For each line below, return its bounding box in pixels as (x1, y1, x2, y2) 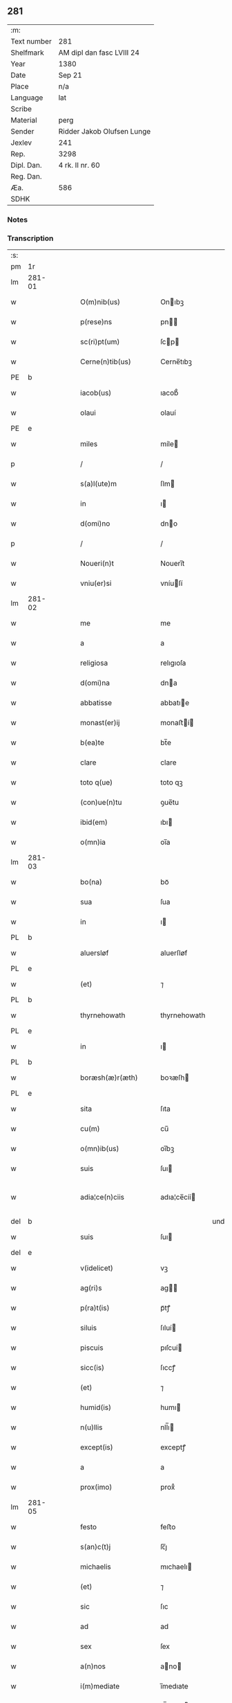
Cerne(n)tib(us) (80, 357, 131, 366)
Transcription (7, 233, 54, 243)
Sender (10, 126, 35, 136)
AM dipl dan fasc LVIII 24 (58, 48, 140, 57)
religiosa (80, 658, 108, 668)
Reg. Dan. (10, 171, 43, 181)
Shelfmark (10, 48, 44, 57)
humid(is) (80, 1402, 112, 1412)
